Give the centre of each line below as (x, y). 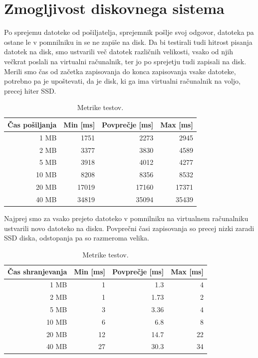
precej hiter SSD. (30, 90)
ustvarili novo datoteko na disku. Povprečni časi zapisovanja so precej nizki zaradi (129, 228)
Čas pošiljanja (32, 124)
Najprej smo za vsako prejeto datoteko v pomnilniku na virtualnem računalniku (126, 218)
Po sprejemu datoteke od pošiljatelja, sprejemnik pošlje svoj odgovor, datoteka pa (129, 32)
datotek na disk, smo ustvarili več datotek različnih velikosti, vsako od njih (119, 52)
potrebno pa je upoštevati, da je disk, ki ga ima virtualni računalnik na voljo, (123, 81)
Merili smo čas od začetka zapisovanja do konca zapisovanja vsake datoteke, (120, 71)
